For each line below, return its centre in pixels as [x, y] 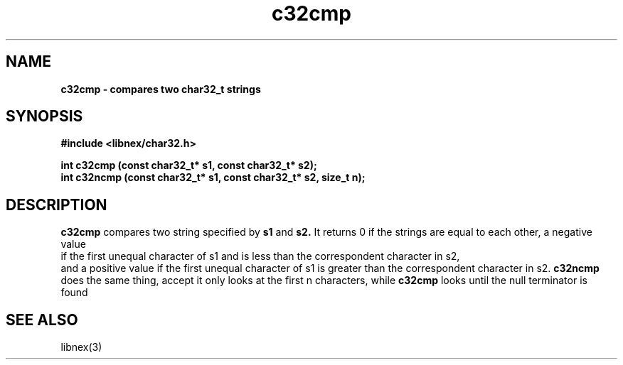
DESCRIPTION [57, 205]
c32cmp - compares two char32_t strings [161, 89]
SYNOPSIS [44, 116]
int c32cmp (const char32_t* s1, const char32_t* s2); [189, 165]
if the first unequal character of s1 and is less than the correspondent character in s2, [260, 256]
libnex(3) [81, 347]
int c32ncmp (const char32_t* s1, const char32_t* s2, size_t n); [213, 178]
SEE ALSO [42, 320]
